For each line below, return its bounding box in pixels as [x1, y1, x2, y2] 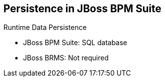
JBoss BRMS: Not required [23, 54, 109, 62]
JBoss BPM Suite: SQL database [23, 38, 127, 47]
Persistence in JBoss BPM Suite [3, 2, 162, 15]
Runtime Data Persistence [3, 23, 87, 32]
